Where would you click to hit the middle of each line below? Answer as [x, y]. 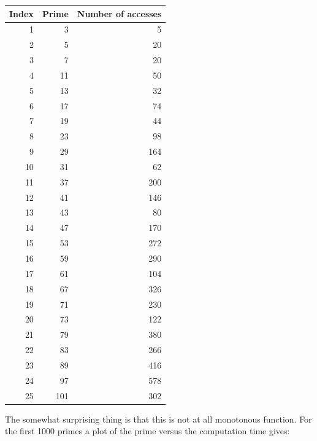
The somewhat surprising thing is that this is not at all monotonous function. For [158, 419]
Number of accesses [119, 13]
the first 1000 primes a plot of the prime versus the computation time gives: [147, 431]
